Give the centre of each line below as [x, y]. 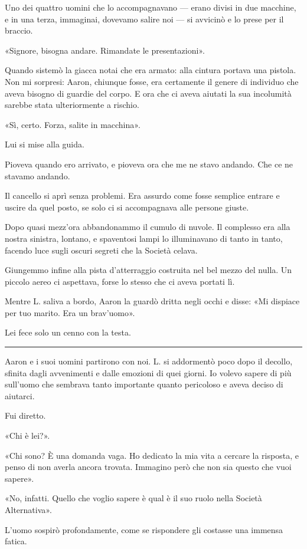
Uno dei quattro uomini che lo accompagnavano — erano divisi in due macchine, [151, 7]
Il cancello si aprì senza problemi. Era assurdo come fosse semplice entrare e [142, 195]
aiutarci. [20, 395]
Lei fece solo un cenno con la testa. [68, 332]
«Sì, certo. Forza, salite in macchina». [73, 124]
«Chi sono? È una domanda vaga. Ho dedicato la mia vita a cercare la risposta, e [152, 455]
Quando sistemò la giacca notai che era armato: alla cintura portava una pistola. [151, 70]
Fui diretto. [25, 415]
